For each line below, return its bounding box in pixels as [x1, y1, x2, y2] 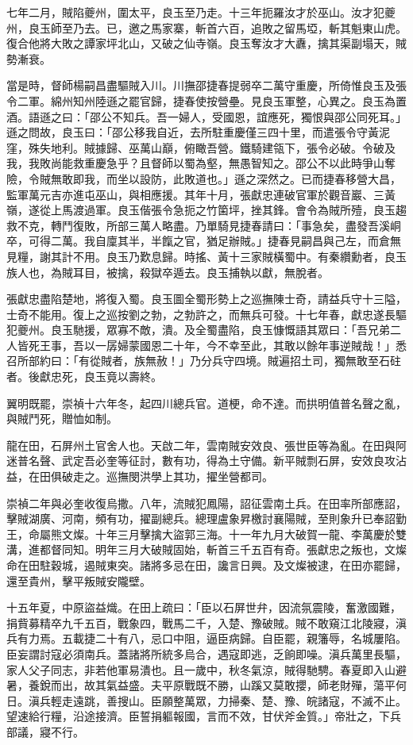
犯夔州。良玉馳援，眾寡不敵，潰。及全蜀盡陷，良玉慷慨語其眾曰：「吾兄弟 [6, 321, 390, 338]
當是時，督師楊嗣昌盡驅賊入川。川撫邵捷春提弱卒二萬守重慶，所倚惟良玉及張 [6, 77, 407, 94]
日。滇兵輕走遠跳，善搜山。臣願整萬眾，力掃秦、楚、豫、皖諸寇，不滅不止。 [6, 692, 407, 709]
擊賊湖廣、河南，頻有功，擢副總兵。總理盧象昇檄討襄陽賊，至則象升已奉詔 [6, 510, 396, 527]
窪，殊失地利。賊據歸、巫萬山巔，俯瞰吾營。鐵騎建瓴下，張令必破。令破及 [6, 139, 396, 156]
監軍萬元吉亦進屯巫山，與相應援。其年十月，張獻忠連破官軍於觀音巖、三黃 [6, 186, 396, 202]
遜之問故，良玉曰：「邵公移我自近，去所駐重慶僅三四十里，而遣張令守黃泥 [6, 124, 390, 140]
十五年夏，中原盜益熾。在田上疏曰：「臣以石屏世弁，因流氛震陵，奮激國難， [6, 599, 401, 616]
